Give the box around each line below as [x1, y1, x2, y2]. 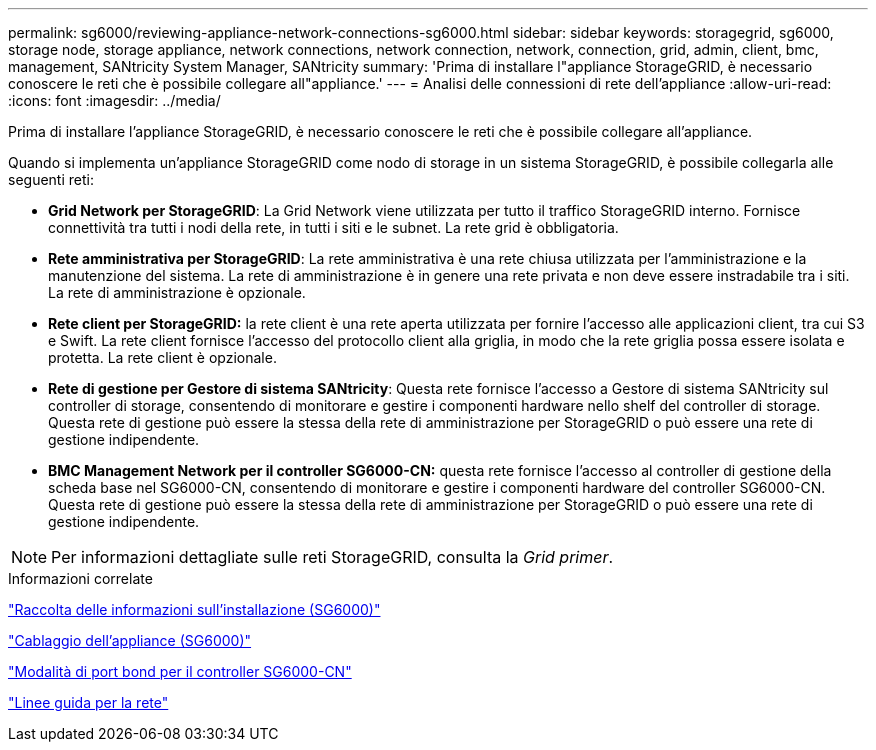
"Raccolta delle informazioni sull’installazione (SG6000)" [8, 601, 381, 618]
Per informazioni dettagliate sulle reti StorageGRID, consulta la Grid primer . [51, 547, 614, 567]
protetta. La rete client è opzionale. [48, 349, 277, 366]
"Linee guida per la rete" [8, 694, 169, 711]
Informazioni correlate [8, 570, 153, 587]
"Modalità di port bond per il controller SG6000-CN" [8, 663, 352, 680]
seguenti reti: [8, 171, 94, 188]
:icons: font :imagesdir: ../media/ [8, 92, 221, 109]
